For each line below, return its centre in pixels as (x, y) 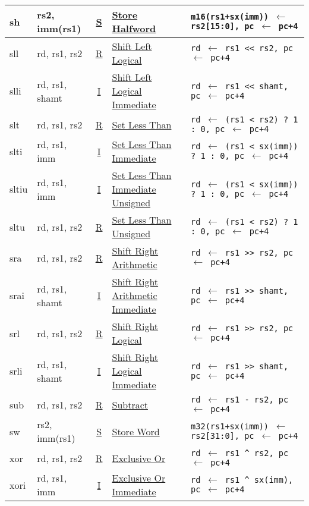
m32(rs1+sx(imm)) (230, 426)
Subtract (130, 404)
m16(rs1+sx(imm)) (230, 17)
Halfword (134, 28)
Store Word (136, 431)
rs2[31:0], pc (223, 436)
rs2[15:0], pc (223, 26)
